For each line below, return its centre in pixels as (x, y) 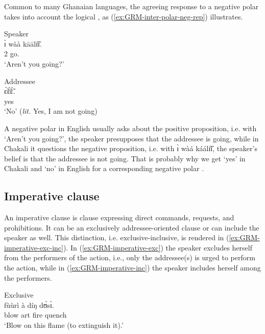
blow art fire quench (35, 315)
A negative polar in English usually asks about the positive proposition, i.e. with (130, 128)
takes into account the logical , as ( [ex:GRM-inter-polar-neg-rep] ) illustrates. (124, 16)
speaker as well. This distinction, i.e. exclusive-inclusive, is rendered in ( (117, 237)
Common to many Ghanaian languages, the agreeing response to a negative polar (131, 6)
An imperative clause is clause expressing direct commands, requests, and (119, 217)
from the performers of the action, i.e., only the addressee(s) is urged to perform (130, 257)
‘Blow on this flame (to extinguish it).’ (64, 325)
